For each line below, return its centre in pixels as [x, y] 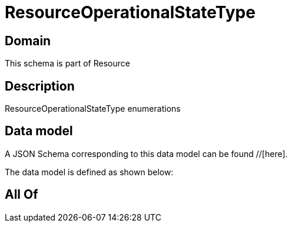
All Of [21, 195]
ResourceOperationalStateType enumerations [93, 109]
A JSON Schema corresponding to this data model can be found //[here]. [146, 153]
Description [40, 86]
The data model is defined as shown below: [89, 172]
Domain [28, 41]
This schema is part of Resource [67, 64]
